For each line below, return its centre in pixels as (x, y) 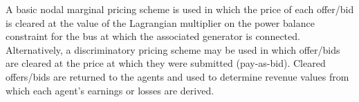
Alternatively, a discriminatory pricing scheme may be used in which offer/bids (173, 49)
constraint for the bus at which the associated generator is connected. (153, 36)
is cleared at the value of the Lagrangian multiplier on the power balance (160, 22)
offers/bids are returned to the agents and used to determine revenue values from (177, 76)
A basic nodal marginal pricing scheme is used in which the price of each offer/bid (180, 9)
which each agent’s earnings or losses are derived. (110, 90)
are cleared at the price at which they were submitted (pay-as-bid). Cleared (166, 63)
